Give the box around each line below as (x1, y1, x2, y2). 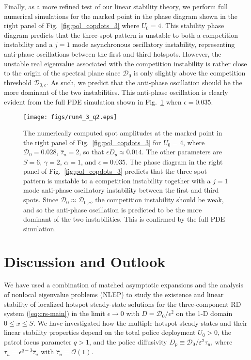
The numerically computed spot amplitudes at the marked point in (23, 128, 222, 138)
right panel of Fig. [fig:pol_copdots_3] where (4, 20, 140, 30)
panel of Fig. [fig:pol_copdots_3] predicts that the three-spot (23, 166, 207, 176)
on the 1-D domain (176, 308, 233, 318)
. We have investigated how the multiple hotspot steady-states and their (33, 317, 248, 328)
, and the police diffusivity (89, 336, 167, 346)
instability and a (4, 39, 53, 49)
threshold (4, 77, 31, 87)
